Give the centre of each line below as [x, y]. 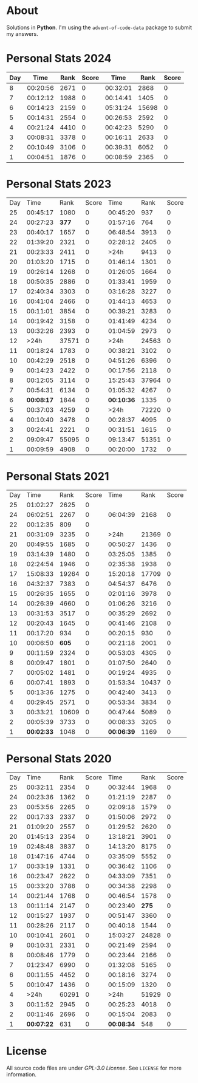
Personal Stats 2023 [59, 184]
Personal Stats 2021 [58, 476]
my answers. [22, 33]
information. [22, 1074]
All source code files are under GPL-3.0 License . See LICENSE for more [94, 1068]
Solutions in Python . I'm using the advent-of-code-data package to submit [99, 27]
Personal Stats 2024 [59, 59]
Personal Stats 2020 [59, 758]
